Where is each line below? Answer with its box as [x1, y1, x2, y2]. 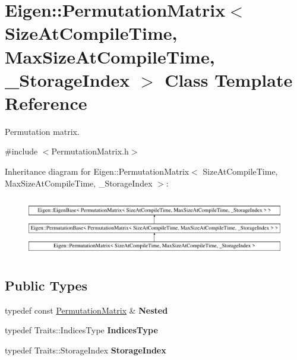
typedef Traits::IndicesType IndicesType [5, 324, 158, 336]
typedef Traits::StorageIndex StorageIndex [5, 343, 166, 356]
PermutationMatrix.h [51, 145, 129, 157]
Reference [5, 90, 87, 115]
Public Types [5, 276, 88, 294]
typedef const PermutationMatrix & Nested [5, 304, 168, 316]
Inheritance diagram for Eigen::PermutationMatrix [5, 165, 189, 178]
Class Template [165, 67, 293, 91]
